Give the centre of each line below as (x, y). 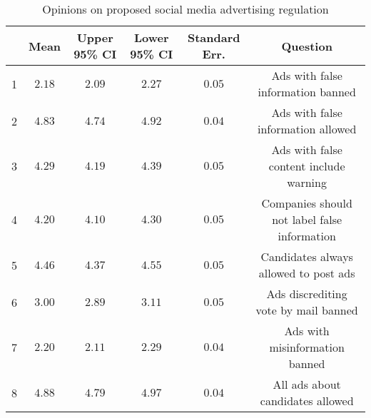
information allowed (307, 129)
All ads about (307, 384)
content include (307, 166)
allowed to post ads (307, 273)
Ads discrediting (307, 294)
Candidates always (307, 256)
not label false (307, 219)
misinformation (307, 347)
